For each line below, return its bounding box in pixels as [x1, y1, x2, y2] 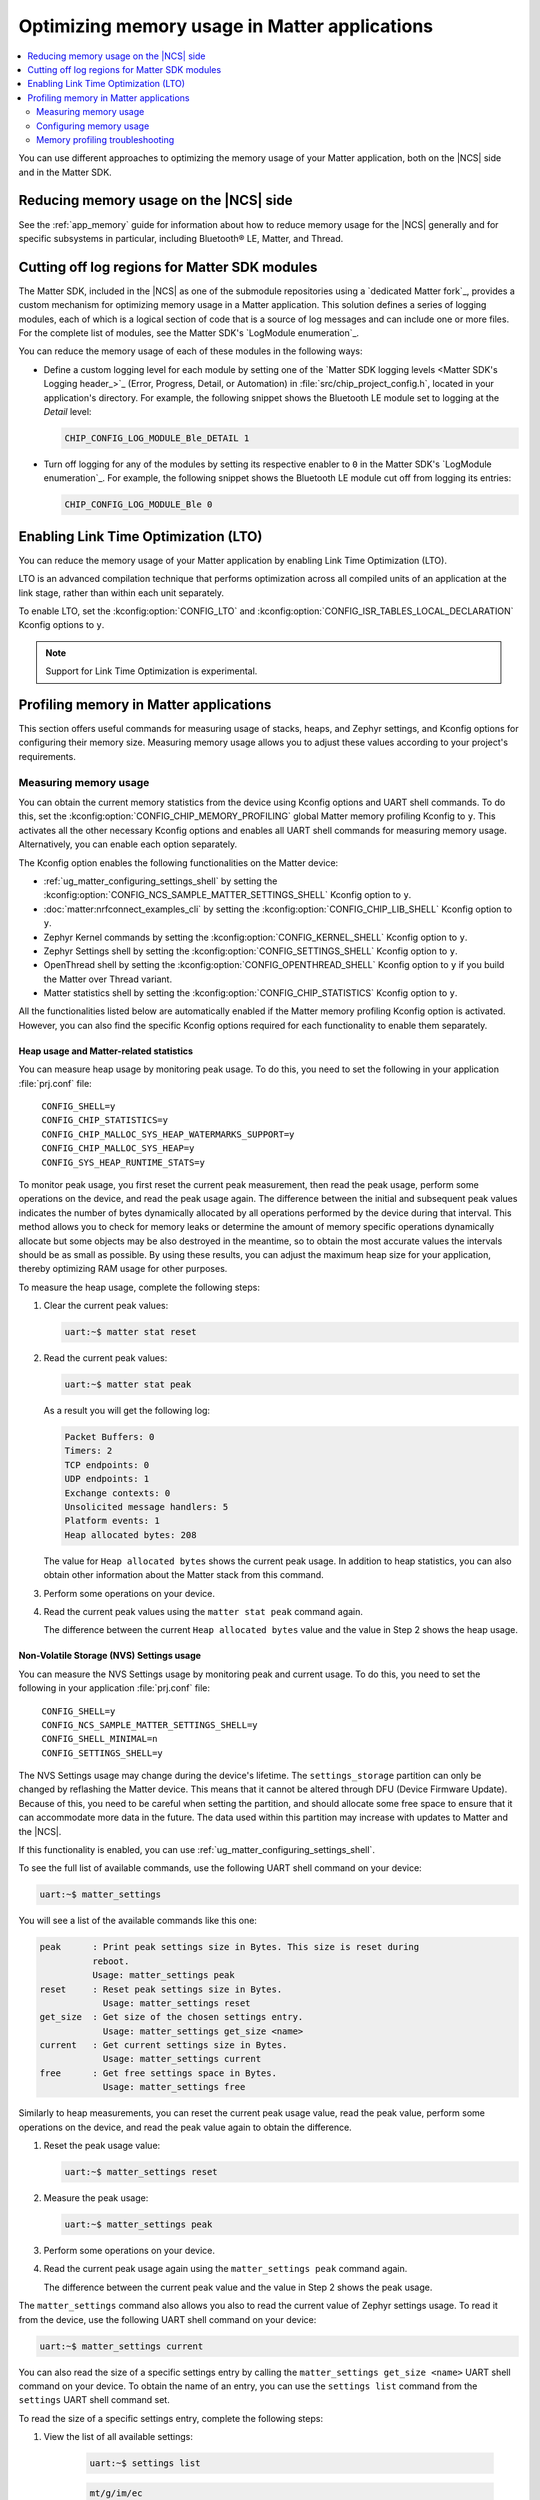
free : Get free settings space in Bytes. [39, 2067, 277, 2079]
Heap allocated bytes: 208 [64, 1529, 197, 1540]
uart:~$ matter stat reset [64, 1326, 197, 1338]
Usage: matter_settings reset [102, 1997, 251, 2009]
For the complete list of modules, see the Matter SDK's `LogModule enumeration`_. [18, 327, 360, 339]
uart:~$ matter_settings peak [64, 2218, 213, 2230]
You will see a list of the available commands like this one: [18, 1915, 257, 1927]
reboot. [91, 1955, 130, 1967]
